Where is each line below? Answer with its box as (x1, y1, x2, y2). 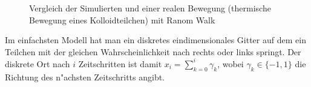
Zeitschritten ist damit (78, 57, 162, 70)
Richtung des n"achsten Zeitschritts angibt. (5, 70, 165, 83)
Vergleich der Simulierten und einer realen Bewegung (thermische (29, 2, 271, 14)
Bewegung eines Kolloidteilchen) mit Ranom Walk (29, 13, 215, 26)
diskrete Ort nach (5, 57, 70, 70)
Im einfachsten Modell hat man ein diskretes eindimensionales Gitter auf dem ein (5, 34, 306, 46)
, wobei (217, 57, 244, 70)
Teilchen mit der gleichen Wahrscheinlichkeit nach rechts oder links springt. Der (5, 45, 301, 58)
